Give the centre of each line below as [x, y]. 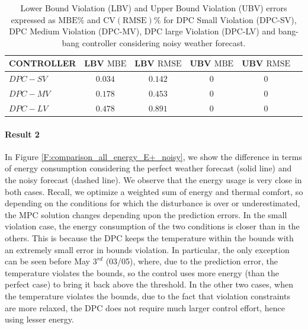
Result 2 [22, 134]
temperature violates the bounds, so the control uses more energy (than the [142, 272]
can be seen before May [47, 261]
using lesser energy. [39, 319]
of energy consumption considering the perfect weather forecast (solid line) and [148, 168]
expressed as [33, 19]
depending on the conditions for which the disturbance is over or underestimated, [153, 203]
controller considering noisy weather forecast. [164, 42]
